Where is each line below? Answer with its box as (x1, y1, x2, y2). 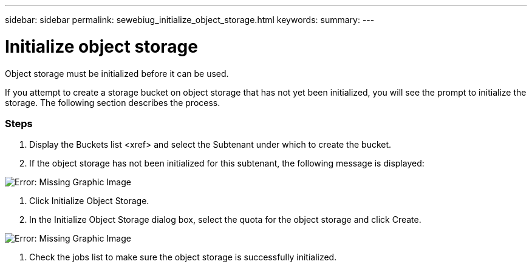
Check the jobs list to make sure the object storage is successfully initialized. (29, 252, 337, 263)
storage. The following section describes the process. (5, 97, 220, 108)
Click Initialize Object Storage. (29, 196, 149, 206)
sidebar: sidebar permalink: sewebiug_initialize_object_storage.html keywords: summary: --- (5, 15, 375, 25)
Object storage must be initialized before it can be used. (5, 68, 229, 79)
